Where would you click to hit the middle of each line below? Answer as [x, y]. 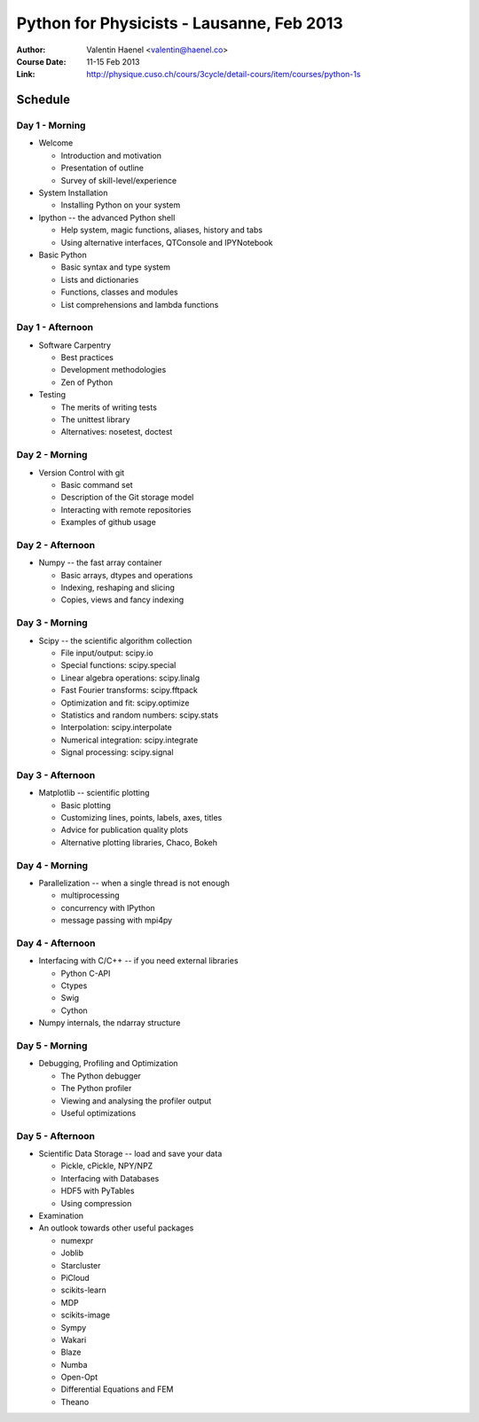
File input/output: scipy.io [107, 653]
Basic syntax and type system [115, 267]
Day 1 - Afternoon [55, 327]
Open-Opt [79, 1377]
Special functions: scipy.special [118, 665]
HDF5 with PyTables [98, 1191]
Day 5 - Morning [52, 1045]
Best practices [87, 357]
